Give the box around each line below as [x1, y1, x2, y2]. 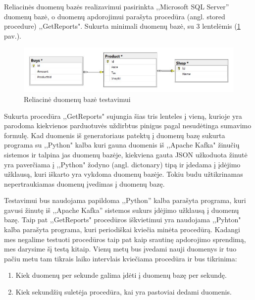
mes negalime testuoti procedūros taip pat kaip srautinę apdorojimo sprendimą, [4, 234, 246, 244]
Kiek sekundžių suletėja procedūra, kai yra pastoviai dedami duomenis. [15, 287, 232, 297]
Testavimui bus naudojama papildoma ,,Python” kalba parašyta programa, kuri [4, 195, 246, 205]
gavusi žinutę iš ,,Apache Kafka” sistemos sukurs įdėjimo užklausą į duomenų [4, 204, 239, 215]
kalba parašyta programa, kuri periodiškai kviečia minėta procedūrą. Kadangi [4, 224, 240, 235]
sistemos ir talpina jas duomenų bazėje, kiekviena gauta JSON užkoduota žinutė [4, 149, 248, 159]
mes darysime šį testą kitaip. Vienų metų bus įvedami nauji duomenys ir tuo [4, 244, 237, 254]
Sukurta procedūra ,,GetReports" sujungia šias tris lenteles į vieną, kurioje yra [4, 110, 242, 121]
